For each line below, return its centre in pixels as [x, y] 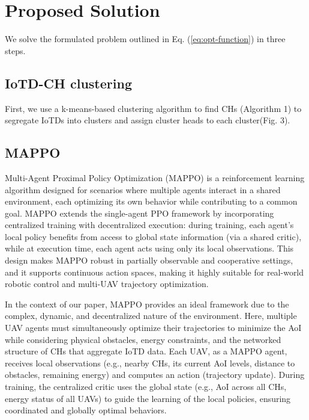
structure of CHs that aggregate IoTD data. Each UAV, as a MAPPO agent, [146, 351]
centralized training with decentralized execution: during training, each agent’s [149, 225]
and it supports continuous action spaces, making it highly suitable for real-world [154, 272]
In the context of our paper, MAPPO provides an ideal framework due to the [147, 304]
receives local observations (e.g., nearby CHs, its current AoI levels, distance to [150, 363]
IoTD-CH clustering [68, 83]
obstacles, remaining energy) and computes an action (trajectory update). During [155, 375]
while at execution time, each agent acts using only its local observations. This [149, 248]
